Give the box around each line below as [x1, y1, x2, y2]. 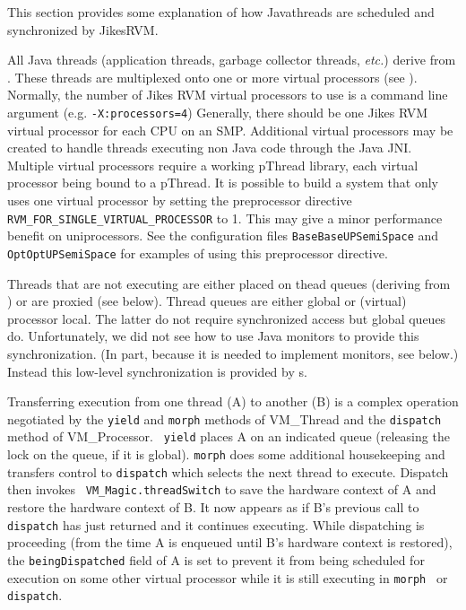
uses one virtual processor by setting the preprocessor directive [7, 191, 352, 209]
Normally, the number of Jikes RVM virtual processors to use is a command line [7, 85, 448, 104]
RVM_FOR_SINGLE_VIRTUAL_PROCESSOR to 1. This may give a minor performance [7, 208, 443, 227]
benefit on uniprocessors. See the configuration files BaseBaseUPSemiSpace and [7, 226, 439, 245]
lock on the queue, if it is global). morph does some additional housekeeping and [7, 445, 445, 464]
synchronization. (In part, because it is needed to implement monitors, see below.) [7, 344, 459, 362]
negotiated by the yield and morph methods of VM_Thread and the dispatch [7, 409, 442, 428]
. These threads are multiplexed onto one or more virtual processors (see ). [7, 67, 418, 86]
